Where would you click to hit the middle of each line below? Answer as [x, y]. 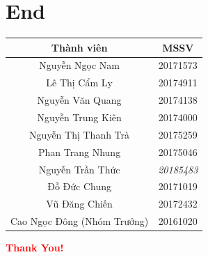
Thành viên [79, 47]
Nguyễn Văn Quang [79, 100]
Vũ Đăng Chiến [79, 204]
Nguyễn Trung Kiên [79, 117]
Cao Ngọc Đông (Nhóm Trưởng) [80, 221]
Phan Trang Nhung [80, 151]
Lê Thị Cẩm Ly [79, 83]
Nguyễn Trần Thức [79, 169]
